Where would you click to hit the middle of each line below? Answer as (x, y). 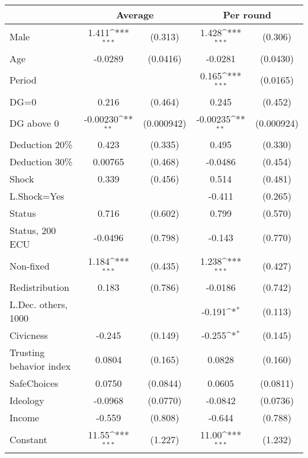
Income (25, 418)
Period (23, 80)
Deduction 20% (41, 145)
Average (135, 15)
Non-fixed (30, 265)
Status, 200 (33, 230)
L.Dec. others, (38, 305)
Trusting (27, 353)
